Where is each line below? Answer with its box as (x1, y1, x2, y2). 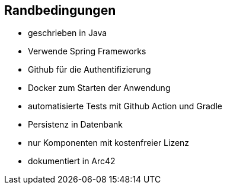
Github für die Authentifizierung (28, 64, 151, 75)
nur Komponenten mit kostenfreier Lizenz (28, 138, 190, 148)
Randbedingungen (4, 3, 116, 18)
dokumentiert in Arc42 (28, 156, 116, 167)
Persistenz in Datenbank (28, 119, 123, 130)
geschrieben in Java (28, 28, 107, 38)
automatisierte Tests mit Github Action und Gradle (28, 101, 222, 112)
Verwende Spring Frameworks (28, 46, 146, 57)
